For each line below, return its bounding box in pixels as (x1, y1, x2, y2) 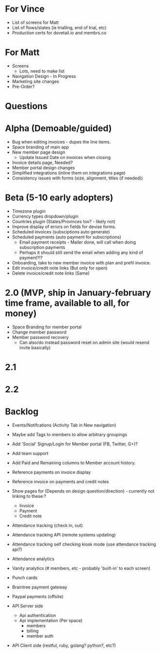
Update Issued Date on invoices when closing (19, 155, 111, 160)
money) (5, 308, 37, 319)
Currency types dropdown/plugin (12, 213, 79, 219)
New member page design (12, 149, 65, 155)
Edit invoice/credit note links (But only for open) (12, 265, 108, 271)
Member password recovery (12, 334, 69, 340)
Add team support (12, 451, 48, 457)
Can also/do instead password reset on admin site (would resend (19, 339, 149, 345)
